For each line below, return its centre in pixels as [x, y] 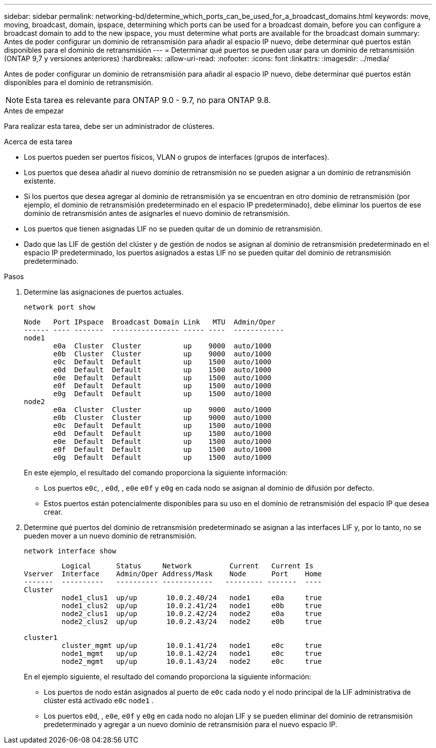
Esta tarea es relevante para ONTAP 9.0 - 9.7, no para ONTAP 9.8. [148, 100]
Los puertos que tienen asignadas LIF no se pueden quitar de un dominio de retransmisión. [173, 229]
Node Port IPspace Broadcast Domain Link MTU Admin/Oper [150, 322]
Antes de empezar [34, 111]
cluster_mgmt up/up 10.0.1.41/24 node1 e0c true [192, 645]
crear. [53, 512]
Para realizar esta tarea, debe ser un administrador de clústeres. [109, 126]
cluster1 [41, 638]
